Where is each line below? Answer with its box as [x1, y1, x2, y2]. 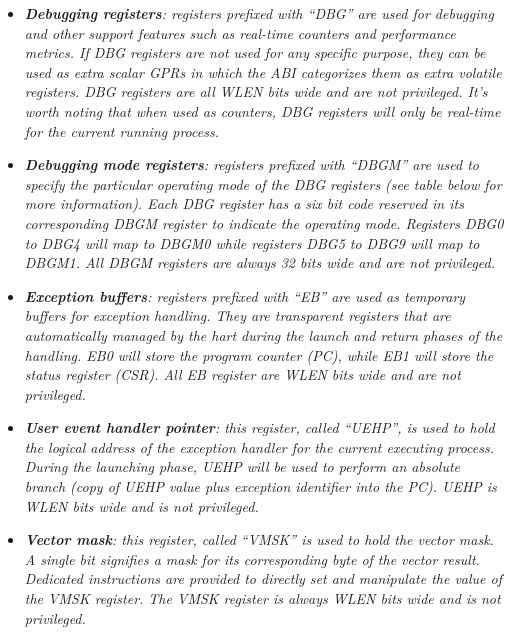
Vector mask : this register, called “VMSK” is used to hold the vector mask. [24, 529, 494, 550]
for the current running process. [24, 120, 219, 141]
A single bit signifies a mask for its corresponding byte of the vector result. [24, 548, 480, 569]
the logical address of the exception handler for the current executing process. [24, 436, 495, 457]
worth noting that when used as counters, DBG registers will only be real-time [24, 100, 501, 121]
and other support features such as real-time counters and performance [24, 22, 456, 43]
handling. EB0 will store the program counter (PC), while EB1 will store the [24, 344, 494, 365]
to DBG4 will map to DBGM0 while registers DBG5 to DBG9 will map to [24, 232, 480, 253]
